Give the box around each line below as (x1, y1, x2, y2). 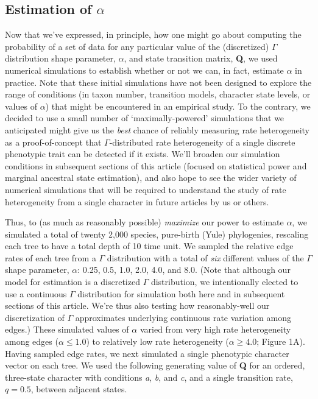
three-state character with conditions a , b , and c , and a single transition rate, (5, 370, 293, 383)
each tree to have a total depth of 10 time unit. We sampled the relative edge (5, 239, 294, 252)
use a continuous (5, 287, 67, 300)
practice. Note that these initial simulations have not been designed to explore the (5, 76, 312, 88)
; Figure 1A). (256, 335, 305, 348)
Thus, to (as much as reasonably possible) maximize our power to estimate (5, 216, 284, 228)
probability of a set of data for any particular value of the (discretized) (5, 40, 269, 52)
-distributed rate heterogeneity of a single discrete (109, 135, 295, 148)
